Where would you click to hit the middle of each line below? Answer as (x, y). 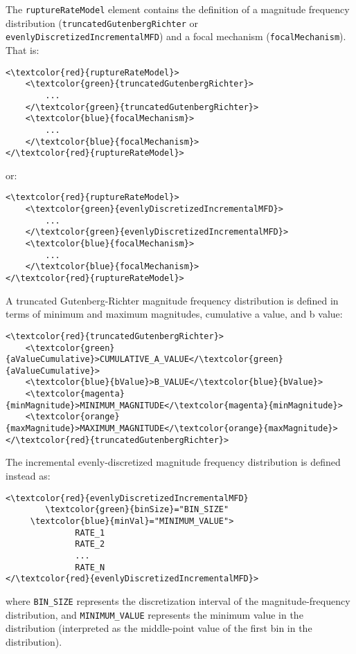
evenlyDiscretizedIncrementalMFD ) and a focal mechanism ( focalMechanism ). (176, 36)
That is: (23, 49)
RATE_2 (90, 544)
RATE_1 (90, 533)
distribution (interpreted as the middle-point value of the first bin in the (159, 628)
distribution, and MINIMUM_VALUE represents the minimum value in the (154, 614)
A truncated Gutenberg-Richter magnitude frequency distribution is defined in (172, 300)
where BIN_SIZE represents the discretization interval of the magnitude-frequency (178, 600)
